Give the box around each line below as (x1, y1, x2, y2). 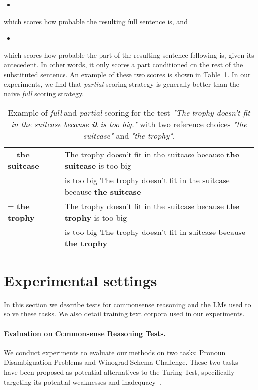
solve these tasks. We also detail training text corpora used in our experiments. (4, 309, 245, 319)
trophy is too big (64, 211, 127, 223)
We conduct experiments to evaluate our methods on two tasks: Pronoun (4, 347, 226, 357)
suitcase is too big (64, 159, 131, 171)
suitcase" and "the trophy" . (83, 129, 175, 141)
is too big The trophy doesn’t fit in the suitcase (64, 174, 230, 186)
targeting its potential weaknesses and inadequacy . (4, 376, 161, 387)
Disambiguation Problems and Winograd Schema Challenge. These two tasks (4, 357, 238, 367)
